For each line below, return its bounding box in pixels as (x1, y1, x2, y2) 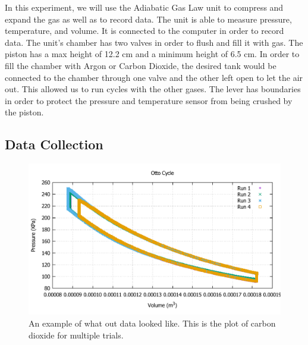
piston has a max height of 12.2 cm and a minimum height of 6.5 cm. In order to (5, 48, 300, 60)
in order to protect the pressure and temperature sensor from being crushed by (5, 94, 293, 106)
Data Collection (5, 135, 103, 153)
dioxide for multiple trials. (29, 328, 124, 341)
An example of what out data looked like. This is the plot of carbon (29, 316, 276, 329)
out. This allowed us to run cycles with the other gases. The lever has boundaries (5, 83, 301, 95)
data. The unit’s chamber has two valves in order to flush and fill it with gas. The (5, 36, 303, 48)
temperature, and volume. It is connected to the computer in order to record (5, 24, 284, 37)
